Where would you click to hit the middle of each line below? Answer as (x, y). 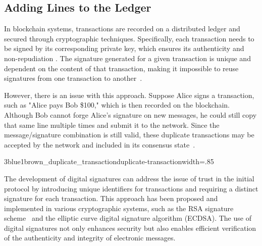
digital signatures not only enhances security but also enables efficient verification (130, 228)
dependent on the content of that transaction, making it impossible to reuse (121, 68)
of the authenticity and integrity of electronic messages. (90, 238)
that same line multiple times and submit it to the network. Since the (112, 125)
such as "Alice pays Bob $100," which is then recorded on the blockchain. (117, 105)
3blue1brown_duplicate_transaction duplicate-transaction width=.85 (109, 161)
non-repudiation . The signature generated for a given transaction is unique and (127, 58)
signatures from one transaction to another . (73, 78)
